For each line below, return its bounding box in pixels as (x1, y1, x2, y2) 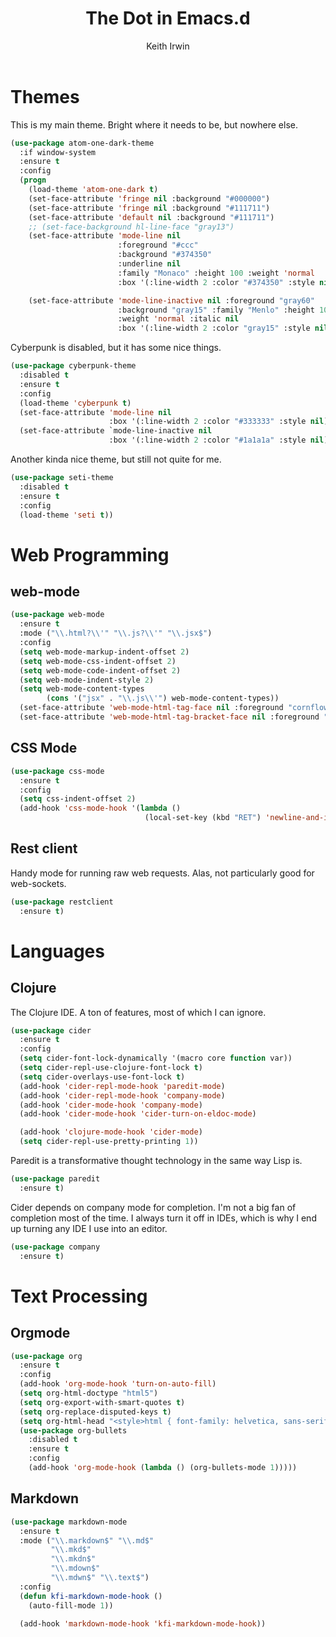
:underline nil (117, 259, 182, 269)
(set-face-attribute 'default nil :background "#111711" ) (28, 212, 275, 222)
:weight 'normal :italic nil (117, 314, 240, 324)
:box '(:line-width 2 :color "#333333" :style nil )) (108, 417, 333, 427)
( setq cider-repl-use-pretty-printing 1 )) (19, 1137, 199, 1147)
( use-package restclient (10, 897, 114, 907)
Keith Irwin (146, 40, 190, 52)
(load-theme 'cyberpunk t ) (19, 398, 132, 408)
